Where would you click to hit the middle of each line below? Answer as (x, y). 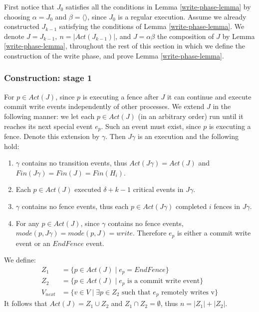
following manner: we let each (49, 116)
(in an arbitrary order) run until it (191, 116)
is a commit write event (164, 281)
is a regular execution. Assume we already (182, 16)
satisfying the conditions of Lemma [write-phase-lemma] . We (152, 26)
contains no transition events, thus (74, 163)
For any (27, 223)
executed (88, 189)
